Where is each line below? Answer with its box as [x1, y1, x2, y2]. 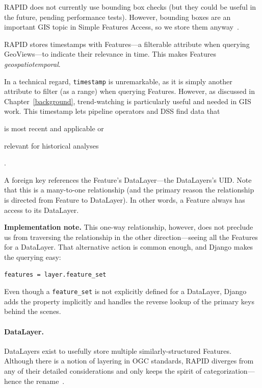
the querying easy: [4, 251, 61, 262]
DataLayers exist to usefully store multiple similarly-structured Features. [4, 345, 231, 356]
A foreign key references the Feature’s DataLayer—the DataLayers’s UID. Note [4, 174, 252, 185]
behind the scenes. [4, 306, 61, 317]
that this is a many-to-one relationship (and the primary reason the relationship [4, 184, 254, 195]
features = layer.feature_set [4, 271, 107, 278]
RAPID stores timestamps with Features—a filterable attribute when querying [4, 38, 250, 49]
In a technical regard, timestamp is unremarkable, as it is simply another [4, 76, 232, 86]
